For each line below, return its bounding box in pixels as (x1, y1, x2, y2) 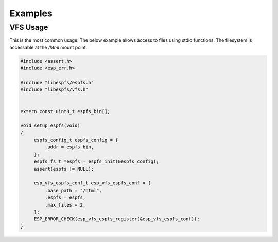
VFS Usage (9, 23, 48, 32)
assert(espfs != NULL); (33, 166, 94, 172)
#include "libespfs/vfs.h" (20, 87, 89, 92)
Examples (9, 8, 53, 19)
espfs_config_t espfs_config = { (33, 137, 118, 143)
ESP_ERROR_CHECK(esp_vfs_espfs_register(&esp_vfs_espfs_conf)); (33, 216, 200, 222)
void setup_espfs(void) (20, 123, 81, 128)
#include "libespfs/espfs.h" (20, 80, 94, 85)
